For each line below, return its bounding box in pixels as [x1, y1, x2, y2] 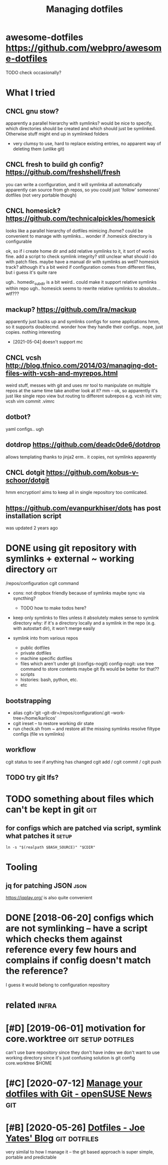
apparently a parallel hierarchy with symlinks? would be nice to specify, [5, 120, 153, 126]
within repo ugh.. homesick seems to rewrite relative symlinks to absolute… [5, 285, 160, 291]
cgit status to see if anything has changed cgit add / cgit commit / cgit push [5, 759, 161, 765]
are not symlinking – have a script [5, 923, 148, 934]
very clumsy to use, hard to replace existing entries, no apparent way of [12, 140, 161, 146]
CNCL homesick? [5, 207, 61, 215]
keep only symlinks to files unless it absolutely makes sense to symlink [12, 615, 159, 621]
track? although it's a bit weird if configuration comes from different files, [5, 264, 156, 270]
